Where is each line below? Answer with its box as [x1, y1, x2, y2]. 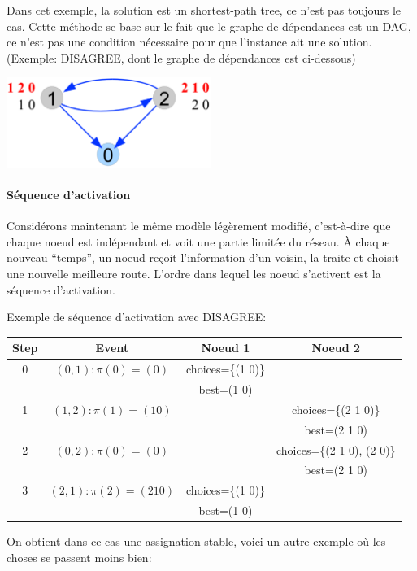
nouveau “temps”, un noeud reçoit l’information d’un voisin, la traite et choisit [7, 249, 399, 266]
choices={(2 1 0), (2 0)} [276, 441, 396, 458]
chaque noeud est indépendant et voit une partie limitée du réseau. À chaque [7, 233, 390, 250]
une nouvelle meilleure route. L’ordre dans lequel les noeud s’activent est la [7, 265, 381, 282]
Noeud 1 [201, 339, 250, 356]
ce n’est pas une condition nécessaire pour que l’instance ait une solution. [7, 33, 372, 50]
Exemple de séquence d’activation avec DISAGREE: [7, 308, 267, 325]
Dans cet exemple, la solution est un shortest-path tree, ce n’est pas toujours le [7, 2, 402, 18]
